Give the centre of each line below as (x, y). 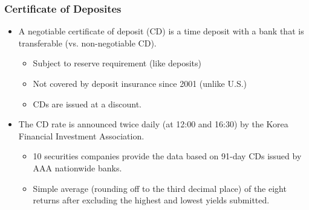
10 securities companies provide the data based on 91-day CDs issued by (167, 156)
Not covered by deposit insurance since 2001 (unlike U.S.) (140, 83)
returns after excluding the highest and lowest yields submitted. (151, 200)
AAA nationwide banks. (77, 167)
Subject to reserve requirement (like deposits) (117, 63)
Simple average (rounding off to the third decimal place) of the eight (160, 188)
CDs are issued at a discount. (87, 103)
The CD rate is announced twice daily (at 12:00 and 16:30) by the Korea (153, 124)
